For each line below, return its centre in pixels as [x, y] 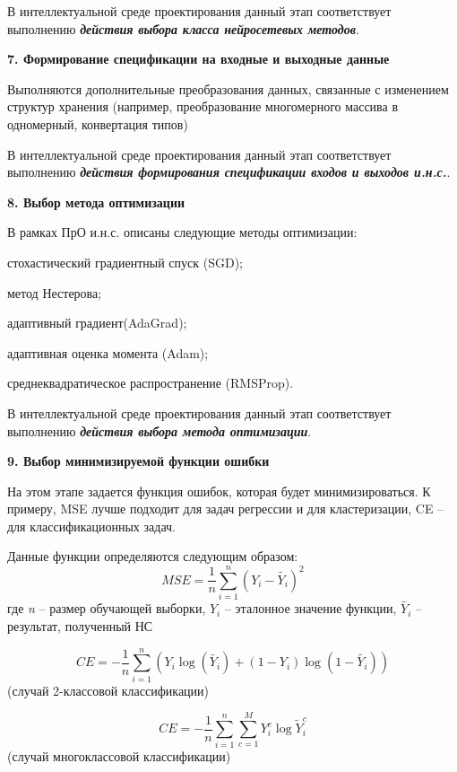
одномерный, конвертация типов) [98, 123]
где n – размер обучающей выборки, [107, 608]
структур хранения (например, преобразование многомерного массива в [203, 106]
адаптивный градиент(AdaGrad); [97, 323]
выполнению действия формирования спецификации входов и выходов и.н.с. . [229, 172]
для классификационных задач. [91, 526]
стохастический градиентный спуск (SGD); [125, 262]
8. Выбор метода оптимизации [96, 202]
